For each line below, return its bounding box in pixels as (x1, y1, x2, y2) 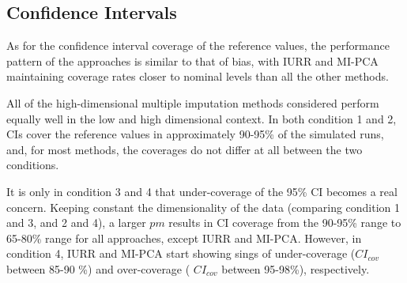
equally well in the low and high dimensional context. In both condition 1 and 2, (6, 110, 397, 126)
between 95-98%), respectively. (221, 260, 370, 277)
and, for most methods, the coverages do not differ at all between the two (6, 141, 363, 157)
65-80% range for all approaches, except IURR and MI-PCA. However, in (6, 229, 362, 246)
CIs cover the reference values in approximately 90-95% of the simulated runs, (6, 126, 384, 142)
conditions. (6, 157, 59, 173)
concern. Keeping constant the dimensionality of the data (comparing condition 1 (6, 198, 401, 215)
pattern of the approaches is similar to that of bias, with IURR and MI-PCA (6, 52, 379, 69)
